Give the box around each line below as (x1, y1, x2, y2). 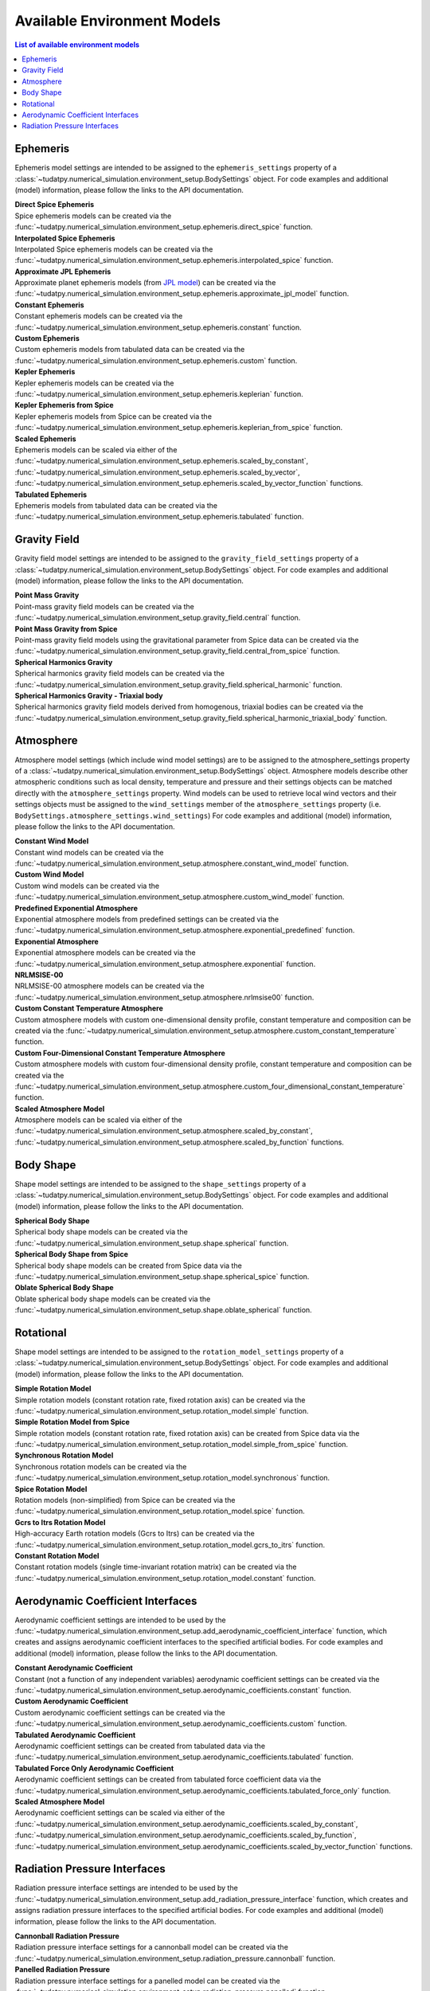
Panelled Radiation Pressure (14, 1965, 111, 1974)
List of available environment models (14, 40, 139, 49)
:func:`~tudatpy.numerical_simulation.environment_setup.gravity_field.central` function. (14, 613, 301, 623)
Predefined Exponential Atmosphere (14, 903, 139, 913)
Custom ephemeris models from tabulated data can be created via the (14, 345, 245, 354)
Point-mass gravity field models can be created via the (14, 601, 194, 611)
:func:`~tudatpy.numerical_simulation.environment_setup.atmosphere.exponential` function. (14, 959, 316, 968)
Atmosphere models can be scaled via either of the (14, 1115, 182, 1125)
